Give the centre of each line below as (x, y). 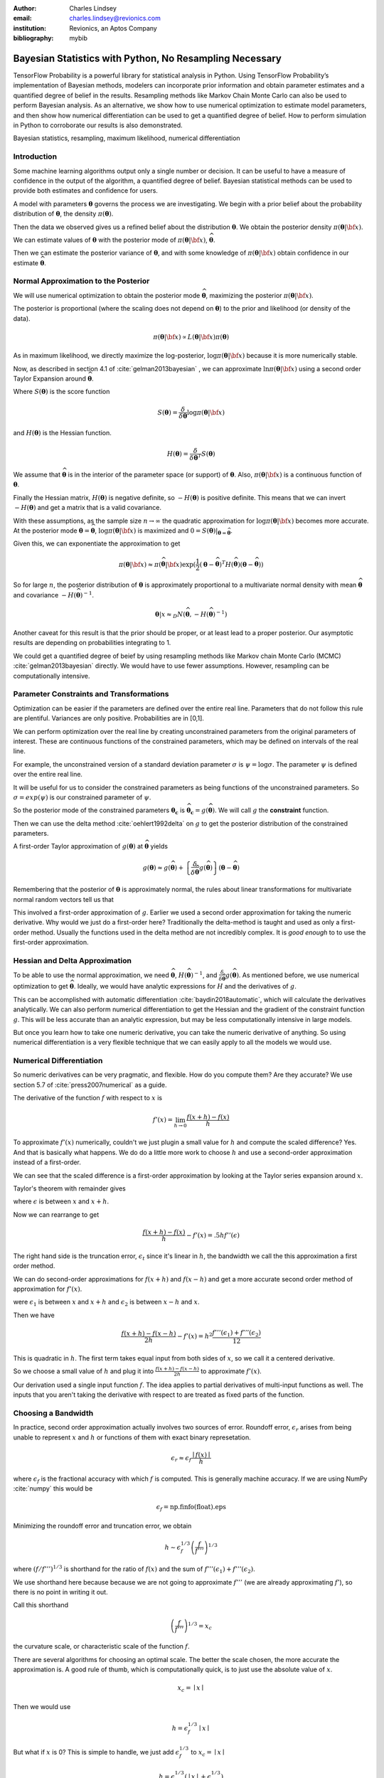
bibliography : (33, 38)
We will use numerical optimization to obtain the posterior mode (107, 295)
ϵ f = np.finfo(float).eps (191, 1508)
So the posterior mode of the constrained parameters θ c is (99, 811)
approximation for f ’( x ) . (48, 1289)
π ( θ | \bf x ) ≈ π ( (140, 564)
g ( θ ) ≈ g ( (156, 868)
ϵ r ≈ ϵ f (181, 1458)
